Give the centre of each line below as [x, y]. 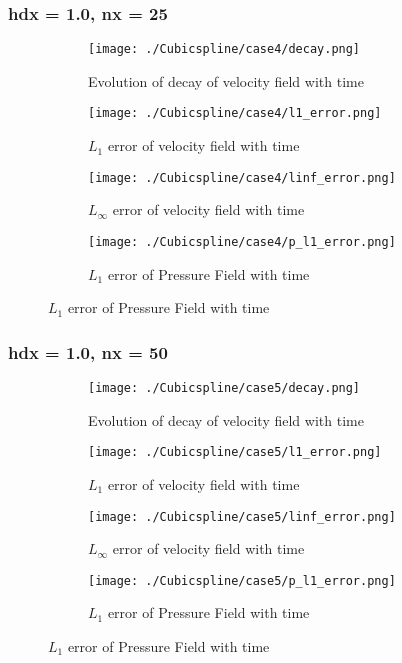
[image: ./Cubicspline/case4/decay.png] [224, 49]
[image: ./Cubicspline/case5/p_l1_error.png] [242, 580]
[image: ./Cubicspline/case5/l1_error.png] [235, 452]
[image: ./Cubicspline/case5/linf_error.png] [242, 516]
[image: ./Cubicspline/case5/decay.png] [224, 388]
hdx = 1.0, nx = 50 [88, 351]
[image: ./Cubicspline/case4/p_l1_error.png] [242, 241]
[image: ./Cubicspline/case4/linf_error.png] [242, 177]
